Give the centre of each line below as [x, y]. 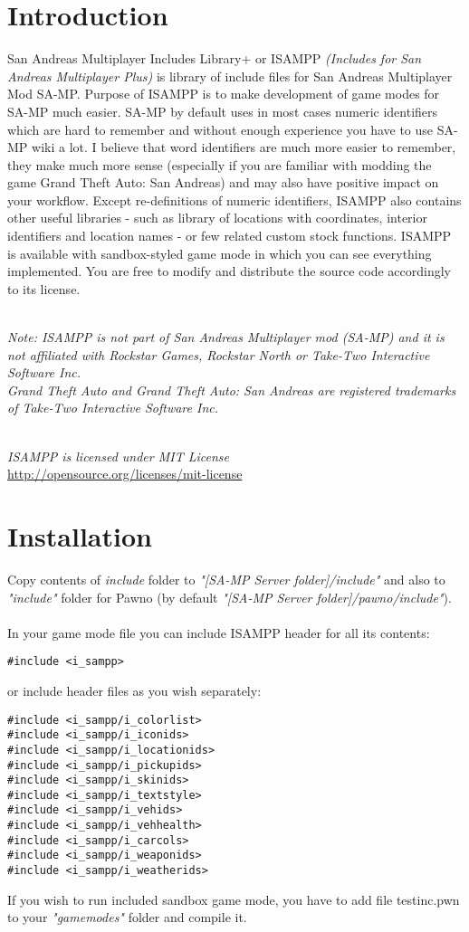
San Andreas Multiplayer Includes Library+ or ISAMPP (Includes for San [215, 58]
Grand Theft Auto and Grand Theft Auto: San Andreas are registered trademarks [232, 390]
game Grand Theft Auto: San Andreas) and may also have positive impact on [223, 182]
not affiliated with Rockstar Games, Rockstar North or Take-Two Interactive [219, 354]
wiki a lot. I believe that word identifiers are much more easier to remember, [244, 147]
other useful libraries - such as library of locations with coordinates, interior [217, 218]
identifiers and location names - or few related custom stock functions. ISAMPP [230, 236]
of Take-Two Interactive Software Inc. [113, 408]
